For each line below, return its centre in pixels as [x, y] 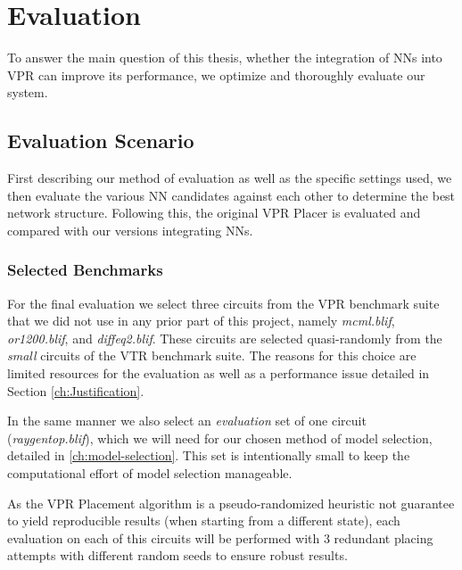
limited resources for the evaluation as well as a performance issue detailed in [219, 373]
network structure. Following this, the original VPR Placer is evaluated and [214, 213]
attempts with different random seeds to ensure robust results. [177, 555]
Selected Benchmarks [85, 270]
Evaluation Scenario [101, 140]
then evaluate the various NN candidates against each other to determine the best [231, 195]
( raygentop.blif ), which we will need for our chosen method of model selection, [220, 438]
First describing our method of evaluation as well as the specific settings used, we [230, 178]
